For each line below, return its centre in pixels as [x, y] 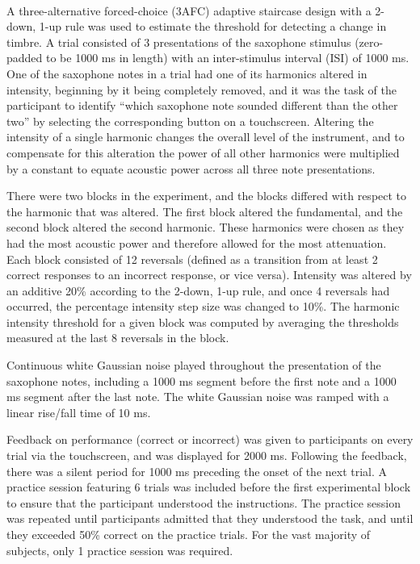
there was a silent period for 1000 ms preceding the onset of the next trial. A [197, 471]
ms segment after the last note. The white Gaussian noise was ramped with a [198, 397]
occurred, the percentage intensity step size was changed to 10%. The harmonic [203, 306]
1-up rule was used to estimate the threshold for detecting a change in [213, 26]
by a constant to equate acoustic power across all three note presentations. [191, 168]
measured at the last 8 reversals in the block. [118, 338]
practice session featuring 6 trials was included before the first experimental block [209, 487]
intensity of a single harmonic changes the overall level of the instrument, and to [206, 137]
